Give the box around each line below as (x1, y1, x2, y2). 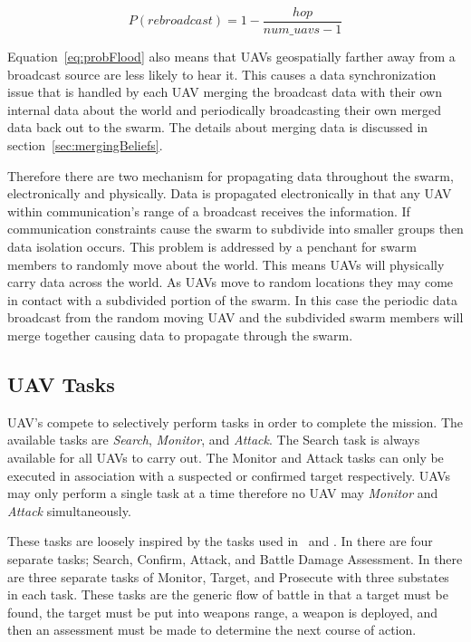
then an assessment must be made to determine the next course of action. (7, 620, 417, 639)
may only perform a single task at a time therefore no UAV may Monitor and (7, 484, 438, 503)
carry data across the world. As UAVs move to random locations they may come (7, 273, 454, 292)
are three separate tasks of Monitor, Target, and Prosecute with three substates (7, 567, 449, 586)
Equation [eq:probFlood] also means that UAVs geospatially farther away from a (7, 47, 456, 66)
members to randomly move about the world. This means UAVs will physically (7, 254, 445, 273)
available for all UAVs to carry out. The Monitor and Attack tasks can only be (7, 447, 444, 466)
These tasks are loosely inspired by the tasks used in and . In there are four (7, 532, 433, 551)
